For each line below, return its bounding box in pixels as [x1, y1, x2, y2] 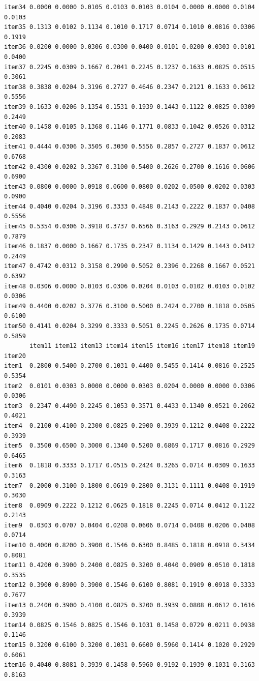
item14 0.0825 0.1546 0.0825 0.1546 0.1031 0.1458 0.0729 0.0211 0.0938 [4, 621, 255, 629]
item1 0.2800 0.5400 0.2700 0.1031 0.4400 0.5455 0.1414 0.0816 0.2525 [4, 362, 255, 370]
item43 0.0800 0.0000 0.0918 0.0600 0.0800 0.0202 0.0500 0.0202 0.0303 [4, 183, 255, 190]
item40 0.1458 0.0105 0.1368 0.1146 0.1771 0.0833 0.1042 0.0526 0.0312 [4, 123, 255, 131]
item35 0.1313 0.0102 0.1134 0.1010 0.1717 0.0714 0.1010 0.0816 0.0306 [4, 23, 255, 31]
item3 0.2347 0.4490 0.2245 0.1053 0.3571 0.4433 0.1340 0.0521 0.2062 [4, 402, 255, 409]
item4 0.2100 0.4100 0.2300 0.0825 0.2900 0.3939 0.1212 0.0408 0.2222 [4, 422, 255, 429]
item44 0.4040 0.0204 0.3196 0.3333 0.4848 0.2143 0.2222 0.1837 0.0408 [4, 202, 255, 210]
